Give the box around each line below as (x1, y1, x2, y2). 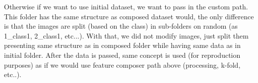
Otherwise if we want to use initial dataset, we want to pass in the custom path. (4, 1, 248, 11)
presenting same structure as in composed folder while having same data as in (4, 40, 241, 50)
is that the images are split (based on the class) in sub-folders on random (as (4, 21, 238, 31)
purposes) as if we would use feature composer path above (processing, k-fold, (4, 59, 241, 70)
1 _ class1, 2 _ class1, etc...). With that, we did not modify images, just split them (4, 30, 249, 41)
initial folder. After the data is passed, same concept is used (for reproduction (4, 49, 241, 60)
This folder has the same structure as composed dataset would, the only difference (4, 11, 254, 21)
